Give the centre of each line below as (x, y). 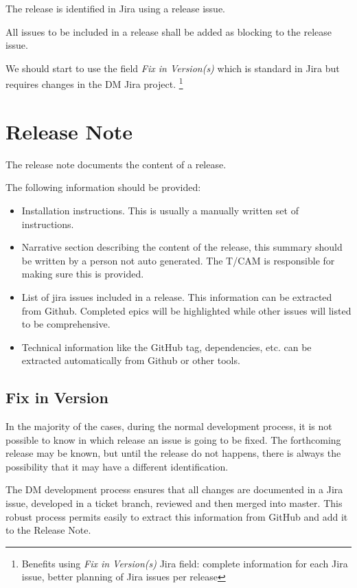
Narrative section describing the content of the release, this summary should (182, 247)
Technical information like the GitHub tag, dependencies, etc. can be (166, 347)
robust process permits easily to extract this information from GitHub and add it (177, 516)
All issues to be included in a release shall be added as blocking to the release (169, 31)
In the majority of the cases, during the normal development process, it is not (169, 426)
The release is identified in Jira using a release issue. (116, 8)
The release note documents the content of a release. (116, 164)
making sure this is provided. (83, 274)
